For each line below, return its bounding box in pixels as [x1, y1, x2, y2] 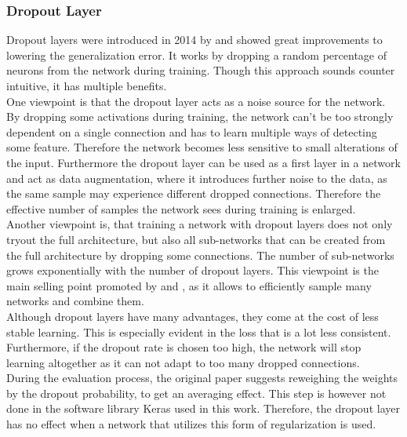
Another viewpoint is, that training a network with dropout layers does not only [6, 216, 393, 232]
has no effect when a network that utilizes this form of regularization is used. [6, 416, 376, 432]
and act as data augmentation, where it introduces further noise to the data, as [6, 169, 387, 186]
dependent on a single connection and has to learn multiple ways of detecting [6, 123, 377, 140]
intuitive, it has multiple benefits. [6, 78, 167, 93]
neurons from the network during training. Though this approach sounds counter [6, 62, 395, 78]
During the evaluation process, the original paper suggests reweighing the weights [6, 370, 398, 386]
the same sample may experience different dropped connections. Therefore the [6, 185, 381, 202]
